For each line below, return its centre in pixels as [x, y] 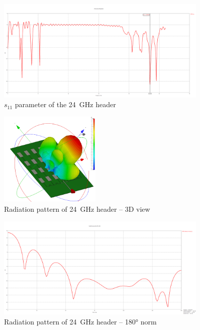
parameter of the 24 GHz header [65, 104]
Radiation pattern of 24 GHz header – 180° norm [80, 321]
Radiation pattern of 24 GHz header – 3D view [77, 209]
